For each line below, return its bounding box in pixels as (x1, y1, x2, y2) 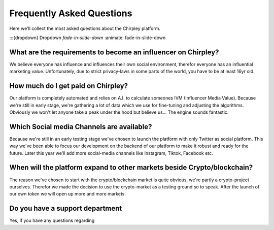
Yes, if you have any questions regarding (9, 217, 95, 223)
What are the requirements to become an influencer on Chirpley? (9, 48, 219, 56)
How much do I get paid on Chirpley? (9, 82, 128, 90)
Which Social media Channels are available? (9, 122, 152, 131)
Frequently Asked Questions (9, 8, 132, 19)
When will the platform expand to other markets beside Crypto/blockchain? (9, 163, 253, 172)
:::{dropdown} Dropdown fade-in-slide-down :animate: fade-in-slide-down (9, 35, 166, 41)
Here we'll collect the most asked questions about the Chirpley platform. (9, 25, 161, 31)
